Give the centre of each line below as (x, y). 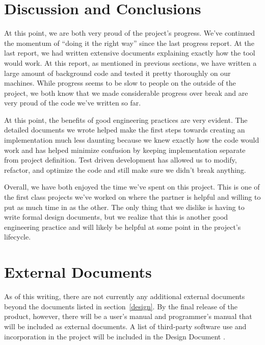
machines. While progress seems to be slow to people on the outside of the (120, 83)
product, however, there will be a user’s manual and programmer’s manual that (128, 316)
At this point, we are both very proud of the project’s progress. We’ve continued (130, 33)
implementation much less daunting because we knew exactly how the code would (132, 140)
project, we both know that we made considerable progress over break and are (126, 92)
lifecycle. (18, 237)
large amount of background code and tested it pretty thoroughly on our (117, 73)
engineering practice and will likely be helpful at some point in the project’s (123, 227)
